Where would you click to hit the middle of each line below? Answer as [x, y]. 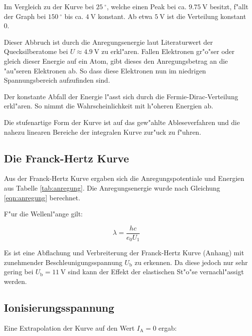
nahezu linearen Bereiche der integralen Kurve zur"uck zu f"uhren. [103, 132]
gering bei [19, 272]
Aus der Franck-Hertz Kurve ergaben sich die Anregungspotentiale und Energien [124, 178]
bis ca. [74, 16]
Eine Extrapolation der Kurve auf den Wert [69, 327]
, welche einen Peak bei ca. [147, 6]
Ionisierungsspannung [59, 307]
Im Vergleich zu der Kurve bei [49, 6]
